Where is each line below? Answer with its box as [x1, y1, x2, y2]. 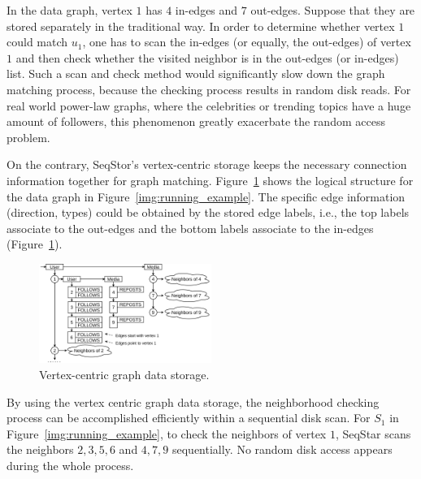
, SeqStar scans [335, 425, 411, 442]
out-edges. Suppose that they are [250, 2, 415, 18]
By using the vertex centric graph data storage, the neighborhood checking [7, 393, 380, 410]
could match [7, 33, 68, 50]
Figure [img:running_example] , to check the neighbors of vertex [7, 425, 327, 442]
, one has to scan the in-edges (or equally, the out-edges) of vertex [82, 33, 411, 50]
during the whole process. [7, 457, 134, 474]
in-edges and [175, 2, 238, 18]
